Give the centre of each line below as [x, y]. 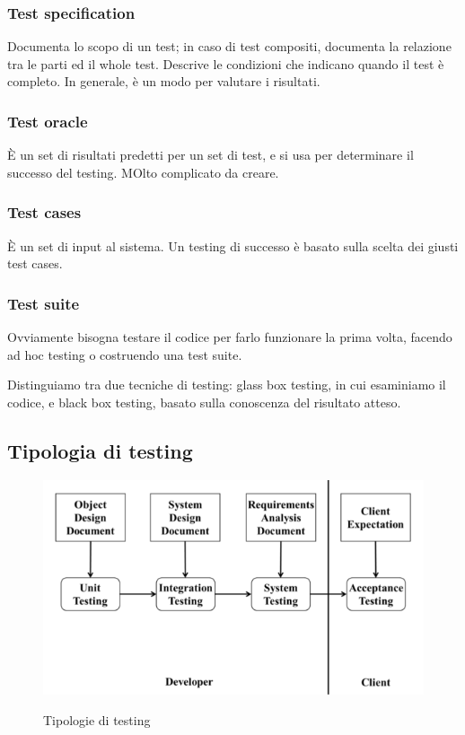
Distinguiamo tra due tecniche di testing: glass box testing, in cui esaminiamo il [227, 385]
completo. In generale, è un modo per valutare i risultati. [164, 81]
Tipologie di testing [97, 719]
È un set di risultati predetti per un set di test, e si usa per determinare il [211, 155]
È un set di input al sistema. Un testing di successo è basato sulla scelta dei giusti [233, 245]
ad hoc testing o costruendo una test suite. [125, 354]
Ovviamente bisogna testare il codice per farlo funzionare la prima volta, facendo [230, 337]
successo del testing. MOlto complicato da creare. [143, 172]
